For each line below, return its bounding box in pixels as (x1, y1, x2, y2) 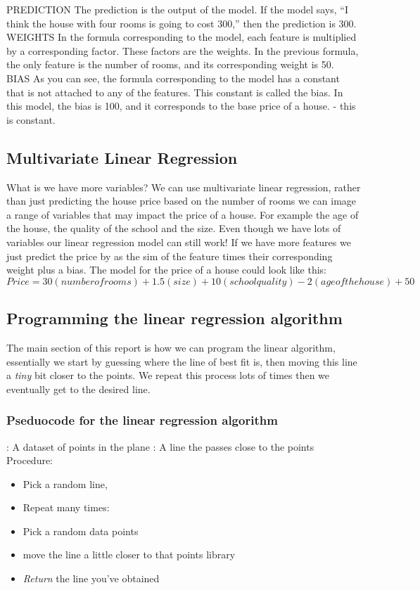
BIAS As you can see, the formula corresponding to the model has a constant (6, 70, 340, 85)
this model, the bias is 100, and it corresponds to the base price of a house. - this (6, 98, 356, 113)
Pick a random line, (23, 476, 108, 491)
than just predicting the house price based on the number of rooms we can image (6, 193, 357, 208)
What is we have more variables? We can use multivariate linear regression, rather (6, 179, 361, 194)
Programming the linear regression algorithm (6, 307, 343, 329)
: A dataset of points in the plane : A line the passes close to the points (6, 439, 314, 454)
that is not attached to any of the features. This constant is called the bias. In (6, 84, 343, 99)
